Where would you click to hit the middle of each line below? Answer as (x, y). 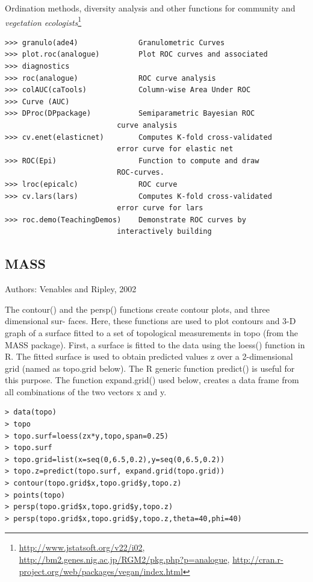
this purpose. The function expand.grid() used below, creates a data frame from (152, 380)
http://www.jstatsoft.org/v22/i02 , (82, 547)
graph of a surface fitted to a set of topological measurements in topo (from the (151, 332)
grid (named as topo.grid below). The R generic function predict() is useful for (150, 368)
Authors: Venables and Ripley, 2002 (71, 289)
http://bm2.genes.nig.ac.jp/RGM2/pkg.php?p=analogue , (124, 559)
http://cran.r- (258, 559)
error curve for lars (160, 208)
